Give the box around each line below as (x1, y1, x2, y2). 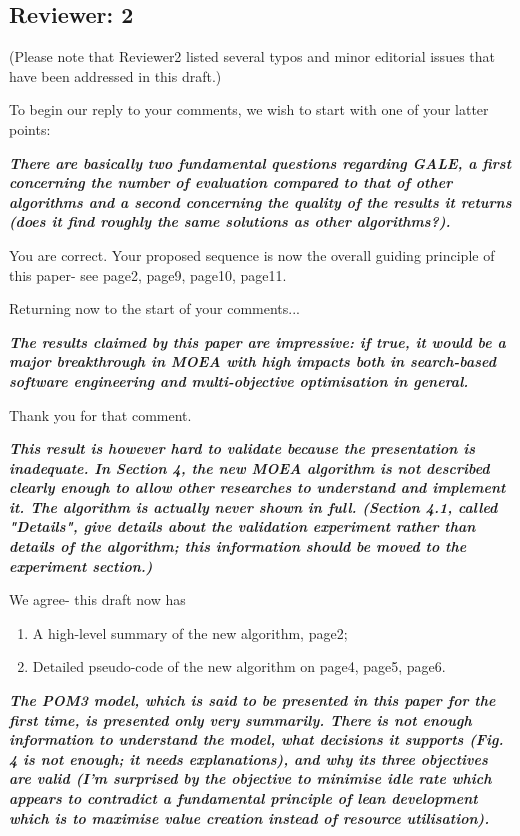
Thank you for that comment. (9, 404, 192, 425)
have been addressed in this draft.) (9, 65, 222, 86)
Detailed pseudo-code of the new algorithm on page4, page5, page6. (32, 656, 446, 677)
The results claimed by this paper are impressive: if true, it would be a (9, 331, 506, 352)
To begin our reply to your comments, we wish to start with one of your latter (9, 99, 489, 120)
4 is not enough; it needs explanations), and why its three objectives (9, 748, 488, 769)
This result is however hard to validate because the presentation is (9, 438, 476, 459)
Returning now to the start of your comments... (9, 298, 300, 319)
